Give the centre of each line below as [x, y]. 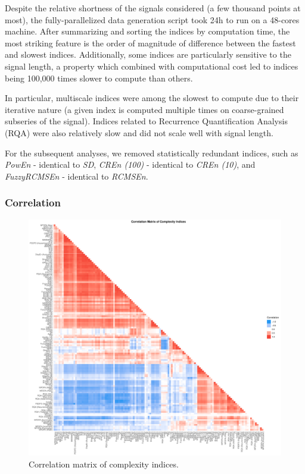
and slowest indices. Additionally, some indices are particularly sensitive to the [148, 54]
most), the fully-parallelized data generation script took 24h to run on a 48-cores [152, 19]
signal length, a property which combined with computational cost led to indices [152, 66]
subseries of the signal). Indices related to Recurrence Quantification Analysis [146, 121]
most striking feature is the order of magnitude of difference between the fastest [150, 43]
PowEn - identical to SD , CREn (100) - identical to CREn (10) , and [130, 164]
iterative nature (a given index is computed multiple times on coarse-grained [144, 109]
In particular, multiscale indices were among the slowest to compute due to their [152, 98]
